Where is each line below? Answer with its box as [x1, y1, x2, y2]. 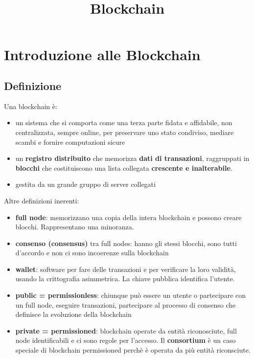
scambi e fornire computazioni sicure [15, 136, 125, 147]
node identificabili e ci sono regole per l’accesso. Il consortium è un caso [15, 335, 236, 345]
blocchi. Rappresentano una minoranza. [15, 222, 134, 232]
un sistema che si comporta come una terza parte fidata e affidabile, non [15, 117, 232, 128]
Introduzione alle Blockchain [4, 45, 201, 65]
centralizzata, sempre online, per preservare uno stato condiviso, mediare [15, 127, 234, 137]
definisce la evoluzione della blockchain [15, 309, 132, 319]
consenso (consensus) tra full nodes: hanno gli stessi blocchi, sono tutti [15, 238, 237, 248]
